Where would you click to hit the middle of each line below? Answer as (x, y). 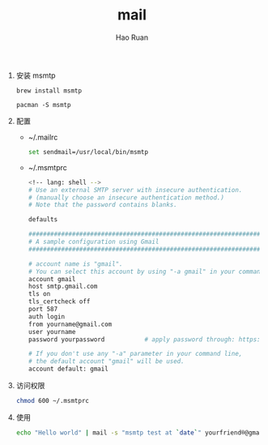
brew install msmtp (49, 91)
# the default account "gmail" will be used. (106, 362)
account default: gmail (68, 369)
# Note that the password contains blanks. (103, 205)
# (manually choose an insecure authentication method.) (126, 197)
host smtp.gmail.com (63, 287)
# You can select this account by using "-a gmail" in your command (146, 272)
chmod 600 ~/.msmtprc (52, 401)
